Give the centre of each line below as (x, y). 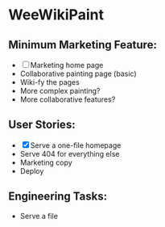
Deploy (32, 170)
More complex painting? (60, 91)
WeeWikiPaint (56, 15)
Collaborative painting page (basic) (78, 74)
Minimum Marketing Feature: (82, 45)
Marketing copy (46, 162)
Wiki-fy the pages (50, 82)
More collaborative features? (68, 99)
